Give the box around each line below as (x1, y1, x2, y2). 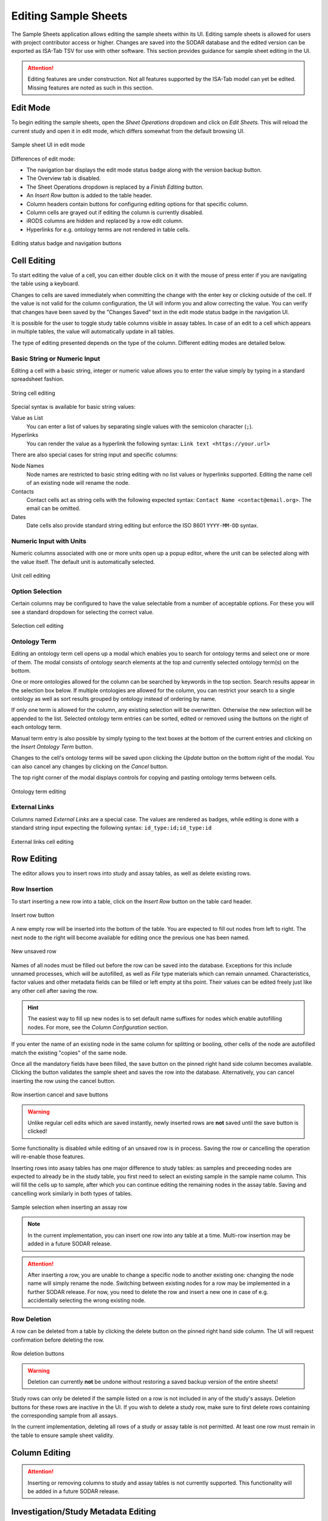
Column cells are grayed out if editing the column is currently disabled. (26, 209, 203, 216)
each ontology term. (11, 723, 62, 731)
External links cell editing (11, 838, 74, 845)
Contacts (11, 487, 35, 495)
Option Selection (11, 587, 62, 596)
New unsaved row (11, 948, 57, 955)
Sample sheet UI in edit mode (11, 141, 85, 148)
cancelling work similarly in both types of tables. (11, 1189, 133, 1197)
